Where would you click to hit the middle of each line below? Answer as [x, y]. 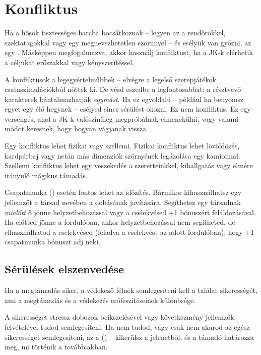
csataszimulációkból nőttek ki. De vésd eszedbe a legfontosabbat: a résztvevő [123, 89]
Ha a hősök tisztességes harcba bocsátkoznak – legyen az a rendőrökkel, [115, 33]
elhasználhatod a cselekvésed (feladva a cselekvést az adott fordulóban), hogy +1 [129, 232]
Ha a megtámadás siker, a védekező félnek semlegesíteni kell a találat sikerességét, [131, 290]
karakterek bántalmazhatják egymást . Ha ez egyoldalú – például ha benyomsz [124, 99]
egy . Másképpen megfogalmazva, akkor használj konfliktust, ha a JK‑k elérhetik [129, 52]
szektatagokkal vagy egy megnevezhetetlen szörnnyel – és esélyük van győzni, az [128, 42]
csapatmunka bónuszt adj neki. [52, 242]
